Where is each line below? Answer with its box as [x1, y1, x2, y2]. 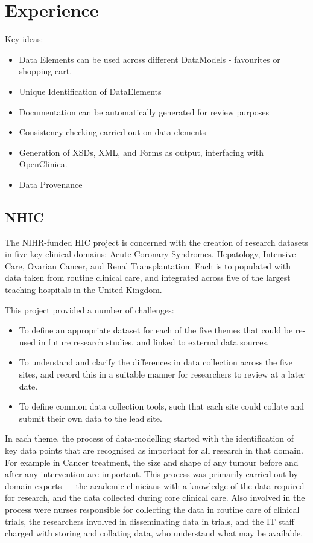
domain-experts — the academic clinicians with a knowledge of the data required [5, 479, 305, 492]
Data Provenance [19, 178, 83, 190]
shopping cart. [19, 65, 72, 77]
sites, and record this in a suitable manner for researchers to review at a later [19, 368, 305, 381]
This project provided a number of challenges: [5, 303, 174, 316]
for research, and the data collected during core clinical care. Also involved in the [5, 491, 305, 504]
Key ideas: [5, 33, 43, 45]
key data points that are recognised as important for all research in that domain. [5, 443, 303, 456]
